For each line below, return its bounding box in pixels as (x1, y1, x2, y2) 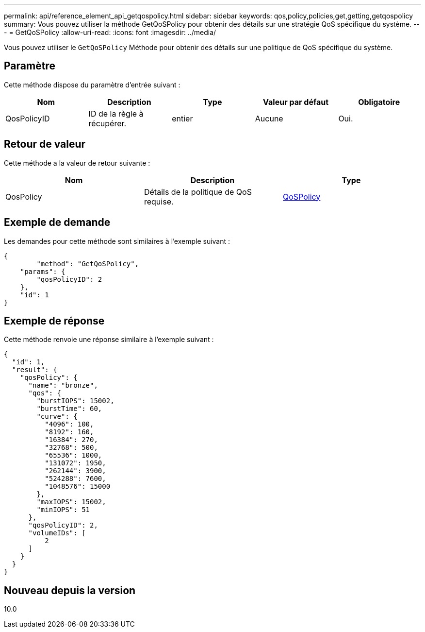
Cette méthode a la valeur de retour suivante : (4, 158, 150, 167)
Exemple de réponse (4, 314, 105, 327)
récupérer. (88, 118, 127, 128)
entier (172, 113, 193, 123)
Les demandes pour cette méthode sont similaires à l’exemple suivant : (4, 237, 230, 245)
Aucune (255, 113, 283, 123)
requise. (144, 196, 174, 206)
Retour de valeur (4, 138, 86, 151)
